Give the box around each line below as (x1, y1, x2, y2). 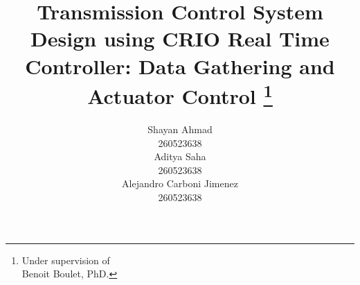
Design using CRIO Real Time (30, 24, 330, 53)
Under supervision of (21, 252, 110, 267)
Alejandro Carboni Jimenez (122, 176, 238, 191)
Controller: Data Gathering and (25, 51, 335, 80)
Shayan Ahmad (147, 122, 213, 137)
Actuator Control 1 (87, 78, 273, 110)
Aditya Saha (154, 149, 206, 164)
